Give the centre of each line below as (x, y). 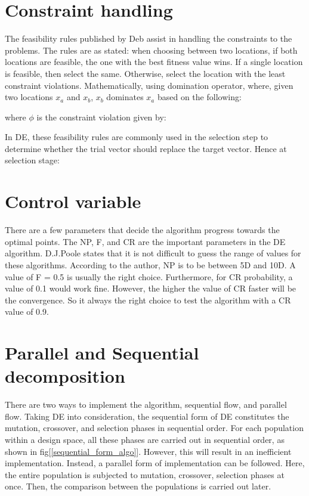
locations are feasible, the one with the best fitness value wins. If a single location (154, 62)
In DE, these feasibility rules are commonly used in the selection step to (137, 137)
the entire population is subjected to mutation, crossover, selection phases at (145, 474)
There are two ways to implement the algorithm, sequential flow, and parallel (146, 404)
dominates (125, 97)
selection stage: (32, 160)
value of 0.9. (27, 311)
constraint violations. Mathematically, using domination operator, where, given (149, 85)
